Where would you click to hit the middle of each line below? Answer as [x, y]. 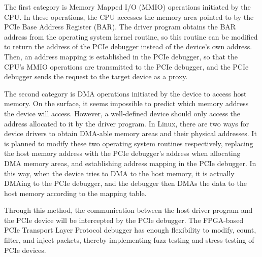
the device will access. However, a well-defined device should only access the [122, 113]
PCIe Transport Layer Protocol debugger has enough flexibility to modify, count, [130, 230]
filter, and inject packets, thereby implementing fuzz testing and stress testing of [129, 240]
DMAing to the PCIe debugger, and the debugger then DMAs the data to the [125, 183]
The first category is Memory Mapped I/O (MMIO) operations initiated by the [127, 7]
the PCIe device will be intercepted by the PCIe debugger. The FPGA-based [124, 220]
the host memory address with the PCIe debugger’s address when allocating [122, 153]
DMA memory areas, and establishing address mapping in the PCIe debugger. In [130, 163]
